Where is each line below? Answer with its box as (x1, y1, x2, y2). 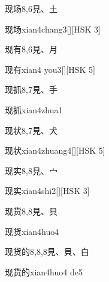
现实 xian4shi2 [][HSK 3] (5, 184, 90, 197)
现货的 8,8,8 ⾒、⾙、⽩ (5, 245, 89, 258)
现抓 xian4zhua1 (5, 103, 63, 116)
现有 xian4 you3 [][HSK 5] (5, 63, 95, 75)
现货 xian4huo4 (5, 225, 59, 237)
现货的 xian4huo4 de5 (5, 265, 83, 278)
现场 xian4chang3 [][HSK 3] (5, 22, 101, 35)
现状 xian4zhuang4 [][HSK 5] (5, 144, 105, 157)
